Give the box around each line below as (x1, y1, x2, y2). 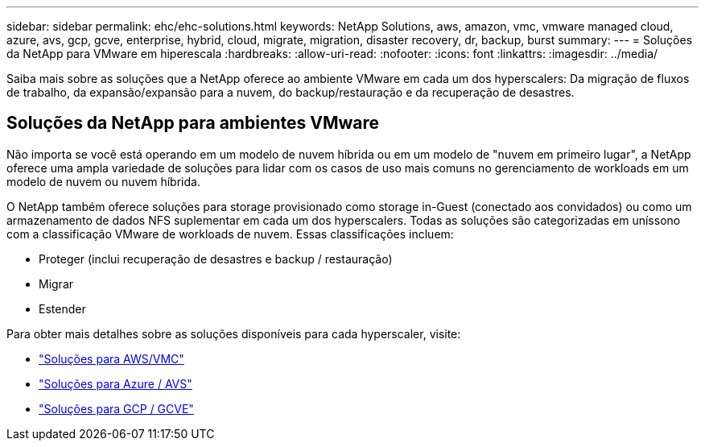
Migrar (39, 276, 74, 291)
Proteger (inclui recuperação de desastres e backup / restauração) (39, 251, 393, 266)
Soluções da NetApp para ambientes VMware (6, 113, 380, 134)
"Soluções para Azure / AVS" (39, 376, 192, 391)
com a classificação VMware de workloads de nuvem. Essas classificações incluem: (6, 226, 454, 241)
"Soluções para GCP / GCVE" (39, 401, 194, 416)
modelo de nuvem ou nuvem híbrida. (6, 174, 200, 188)
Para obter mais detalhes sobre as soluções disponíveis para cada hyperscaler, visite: (6, 326, 461, 341)
